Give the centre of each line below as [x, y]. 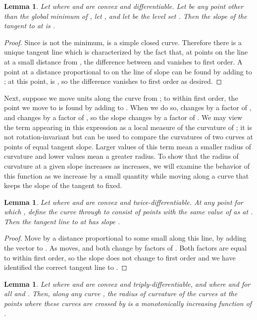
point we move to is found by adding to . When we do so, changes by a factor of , [128, 107]
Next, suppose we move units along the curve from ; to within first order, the [121, 97]
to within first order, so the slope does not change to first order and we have [120, 257]
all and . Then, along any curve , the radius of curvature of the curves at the [121, 293]
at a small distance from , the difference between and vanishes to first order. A [123, 61]
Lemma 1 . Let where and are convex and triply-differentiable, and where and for [127, 284]
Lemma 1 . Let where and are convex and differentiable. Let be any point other [124, 6]
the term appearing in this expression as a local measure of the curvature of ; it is [128, 127]
